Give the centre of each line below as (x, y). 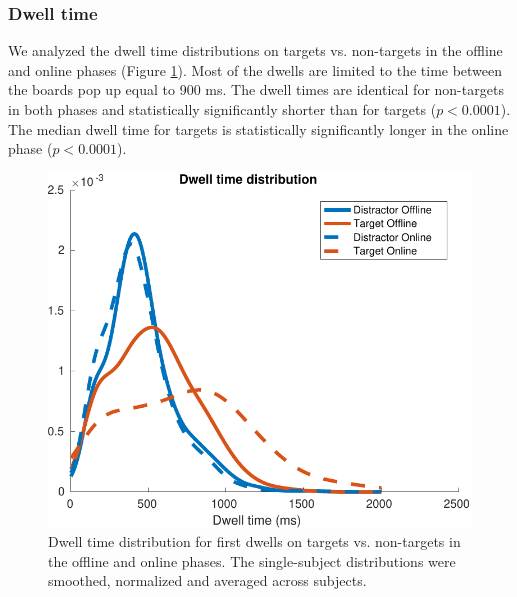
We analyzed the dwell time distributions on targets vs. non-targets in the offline (255, 50)
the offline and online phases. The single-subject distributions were (252, 560)
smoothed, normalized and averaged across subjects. (207, 580)
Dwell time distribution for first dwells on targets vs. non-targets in (254, 541)
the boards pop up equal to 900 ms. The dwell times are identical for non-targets (256, 89)
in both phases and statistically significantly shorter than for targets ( (222, 109)
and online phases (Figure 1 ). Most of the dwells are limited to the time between (255, 69)
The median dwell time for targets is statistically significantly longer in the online (258, 128)
